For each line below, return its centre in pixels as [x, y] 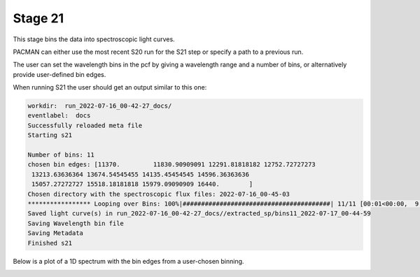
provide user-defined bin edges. [59, 74]
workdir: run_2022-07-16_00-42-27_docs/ [100, 106]
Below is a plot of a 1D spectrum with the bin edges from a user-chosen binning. [128, 261]
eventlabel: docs [59, 116]
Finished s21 [50, 243]
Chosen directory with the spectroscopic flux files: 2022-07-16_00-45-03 [159, 194]
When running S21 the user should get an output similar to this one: [110, 87]
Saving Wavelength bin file [76, 223]
